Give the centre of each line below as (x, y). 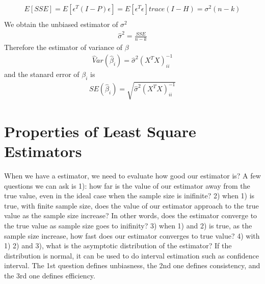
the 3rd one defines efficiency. (50, 275)
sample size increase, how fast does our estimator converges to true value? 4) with (132, 235)
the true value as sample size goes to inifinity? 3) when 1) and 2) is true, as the (128, 226)
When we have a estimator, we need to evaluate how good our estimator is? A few (132, 176)
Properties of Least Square (100, 131)
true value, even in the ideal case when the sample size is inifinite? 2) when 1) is (129, 196)
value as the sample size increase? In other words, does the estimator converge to (131, 215)
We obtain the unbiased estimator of (61, 24)
